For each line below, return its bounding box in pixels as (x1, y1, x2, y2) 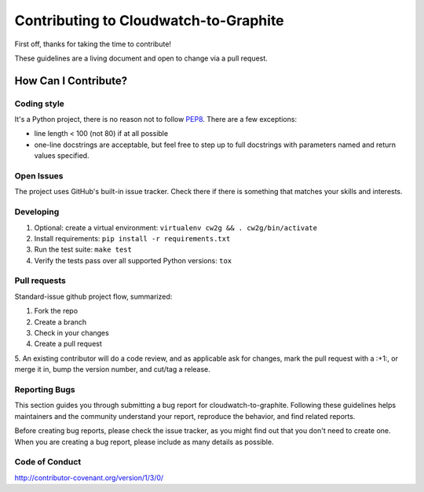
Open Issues (14, 171, 64, 182)
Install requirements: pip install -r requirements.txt (34, 233, 231, 243)
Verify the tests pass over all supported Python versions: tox (34, 255, 232, 265)
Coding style (14, 98, 64, 109)
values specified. (34, 151, 90, 160)
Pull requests (14, 275, 66, 286)
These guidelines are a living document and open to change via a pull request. (14, 53, 269, 63)
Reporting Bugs (14, 384, 75, 395)
